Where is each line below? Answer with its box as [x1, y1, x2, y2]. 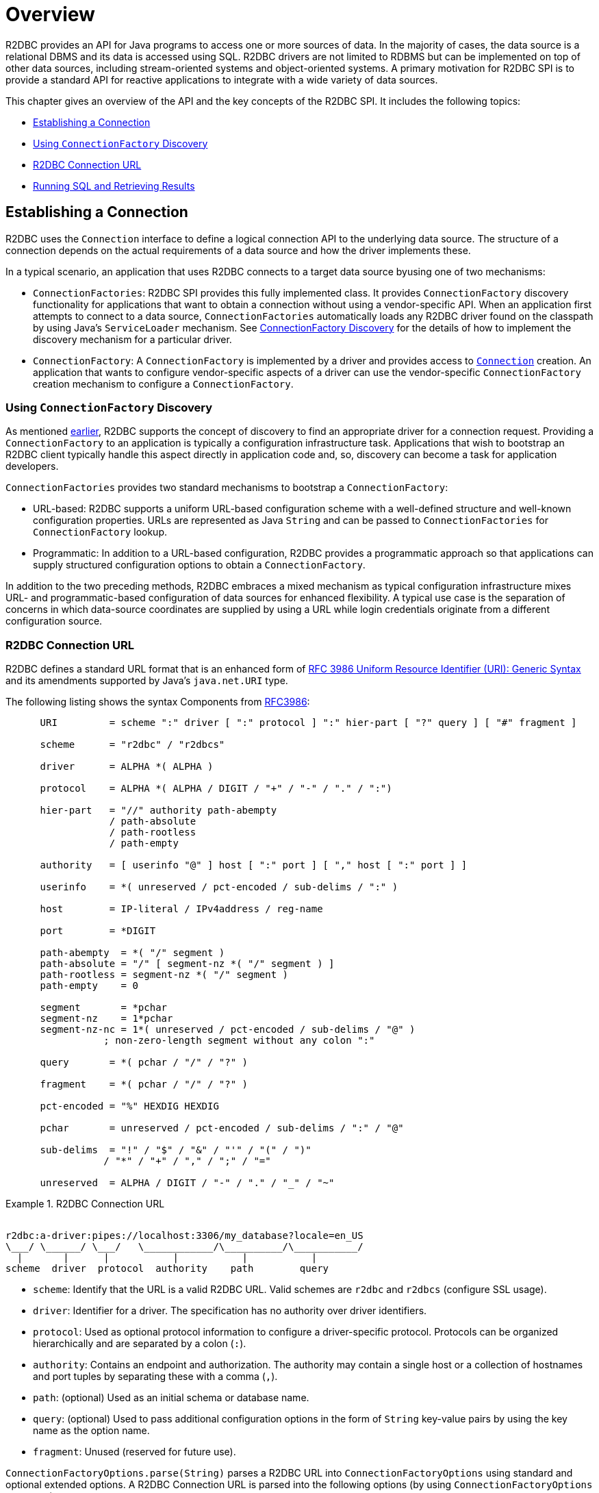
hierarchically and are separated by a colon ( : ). [33, 1338, 246, 1350]
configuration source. [5, 615, 103, 627]
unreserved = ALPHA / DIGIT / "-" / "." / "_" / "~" [40, 1177, 335, 1189]
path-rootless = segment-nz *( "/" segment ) [40, 969, 289, 981]
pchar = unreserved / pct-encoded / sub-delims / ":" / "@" [40, 1122, 404, 1134]
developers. [5, 460, 59, 473]
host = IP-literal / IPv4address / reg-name [40, 903, 323, 915]
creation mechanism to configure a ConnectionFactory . [33, 377, 294, 390]
